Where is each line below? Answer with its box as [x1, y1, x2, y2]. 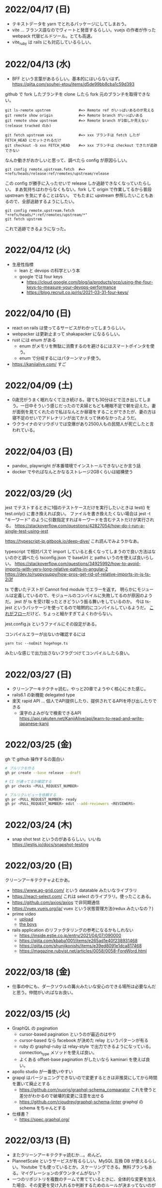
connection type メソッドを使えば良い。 [19, 1050, 97, 1057]
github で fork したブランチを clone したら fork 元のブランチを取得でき [5, 91, 147, 97]
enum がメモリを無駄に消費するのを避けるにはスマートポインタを [19, 343, 151, 349]
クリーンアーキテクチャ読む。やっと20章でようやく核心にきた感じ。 [12, 686, 148, 692]
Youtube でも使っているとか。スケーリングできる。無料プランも [20, 1164, 148, 1170]
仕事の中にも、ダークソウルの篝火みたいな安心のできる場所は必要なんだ [12, 983, 156, 989]
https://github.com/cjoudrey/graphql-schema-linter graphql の [19, 1099, 144, 1105]
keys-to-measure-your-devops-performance [26, 284, 117, 290]
